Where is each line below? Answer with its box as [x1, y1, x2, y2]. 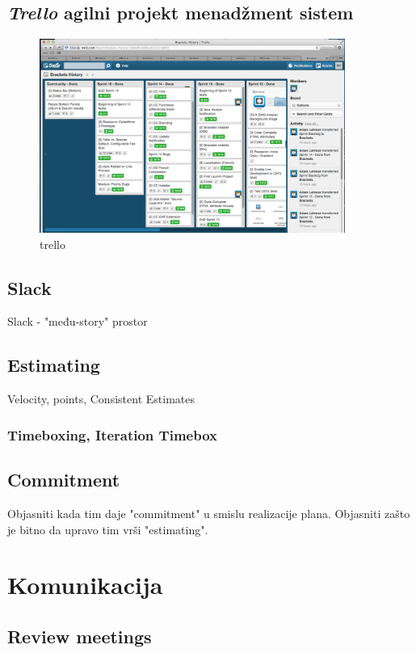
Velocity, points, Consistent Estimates [7, 390, 195, 407]
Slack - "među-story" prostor [7, 313, 148, 330]
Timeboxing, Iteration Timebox [7, 424, 217, 444]
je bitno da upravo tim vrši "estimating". [7, 520, 208, 537]
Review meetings [7, 623, 152, 648]
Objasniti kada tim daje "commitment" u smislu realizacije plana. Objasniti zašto [7, 504, 410, 521]
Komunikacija [7, 568, 163, 601]
